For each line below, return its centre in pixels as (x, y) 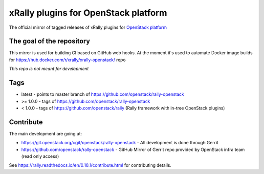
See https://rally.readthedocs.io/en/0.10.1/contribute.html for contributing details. (90, 165)
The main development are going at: (45, 133)
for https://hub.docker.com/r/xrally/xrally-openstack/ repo (67, 60)
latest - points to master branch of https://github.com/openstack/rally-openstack (103, 94)
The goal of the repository (50, 41)
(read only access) (40, 156)
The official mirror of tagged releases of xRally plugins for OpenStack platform (88, 27)
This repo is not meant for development (49, 69)
